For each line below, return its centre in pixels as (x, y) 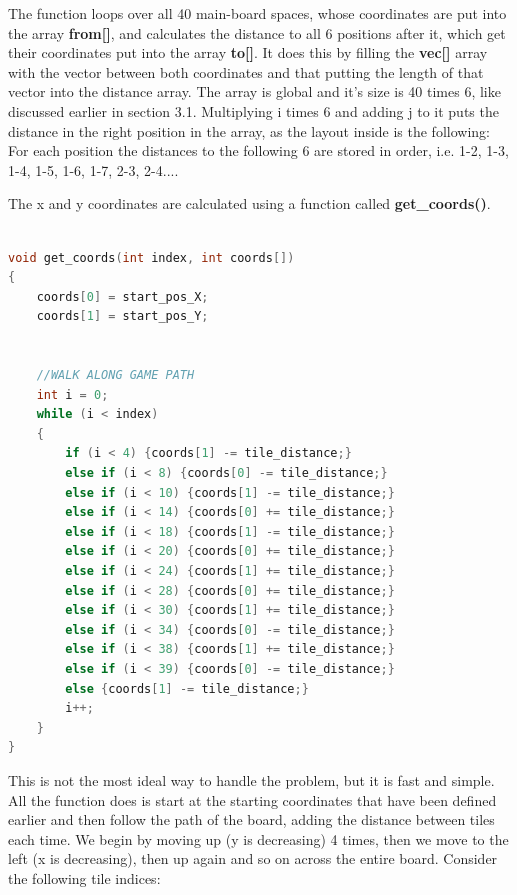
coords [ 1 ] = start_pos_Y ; (122, 316)
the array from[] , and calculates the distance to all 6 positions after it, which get (257, 32)
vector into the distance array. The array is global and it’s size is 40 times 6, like (254, 91)
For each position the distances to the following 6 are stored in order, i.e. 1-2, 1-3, (258, 150)
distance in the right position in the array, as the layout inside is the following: (249, 130)
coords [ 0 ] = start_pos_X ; (122, 296)
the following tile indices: (84, 877)
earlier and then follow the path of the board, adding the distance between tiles (251, 819)
